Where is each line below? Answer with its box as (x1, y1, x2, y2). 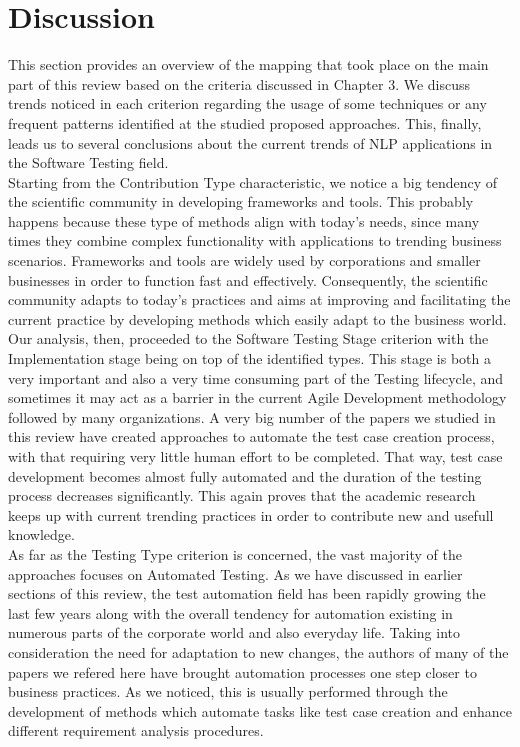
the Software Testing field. (8, 152, 169, 173)
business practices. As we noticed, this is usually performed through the (8, 681, 448, 702)
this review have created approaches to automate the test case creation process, (8, 426, 495, 447)
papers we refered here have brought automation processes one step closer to (8, 661, 477, 682)
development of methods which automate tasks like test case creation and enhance (8, 700, 512, 721)
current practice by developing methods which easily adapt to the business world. (8, 308, 507, 329)
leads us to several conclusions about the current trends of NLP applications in (8, 132, 493, 153)
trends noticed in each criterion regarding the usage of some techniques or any (8, 93, 487, 114)
